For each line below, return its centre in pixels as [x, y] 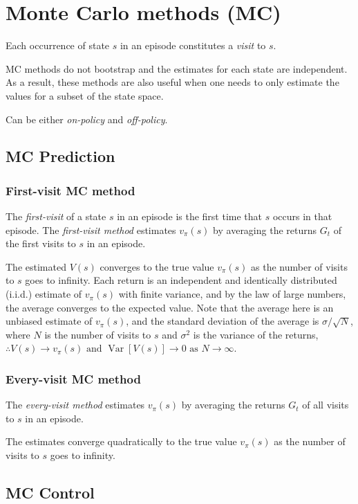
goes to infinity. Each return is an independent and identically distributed [181, 280]
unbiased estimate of [49, 321]
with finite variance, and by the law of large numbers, [232, 294]
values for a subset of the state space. [85, 95]
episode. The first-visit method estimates [91, 229]
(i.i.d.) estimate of [44, 294]
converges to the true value [157, 266]
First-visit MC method [70, 190]
